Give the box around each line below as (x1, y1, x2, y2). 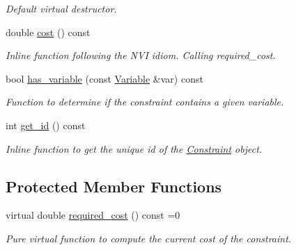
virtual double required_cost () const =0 (6, 208, 180, 222)
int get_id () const (6, 117, 86, 132)
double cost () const (6, 24, 91, 39)
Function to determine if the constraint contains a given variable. (6, 94, 284, 109)
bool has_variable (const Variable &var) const (6, 71, 203, 85)
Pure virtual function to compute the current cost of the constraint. (6, 231, 292, 245)
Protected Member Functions (6, 175, 222, 197)
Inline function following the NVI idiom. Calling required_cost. (6, 48, 276, 62)
